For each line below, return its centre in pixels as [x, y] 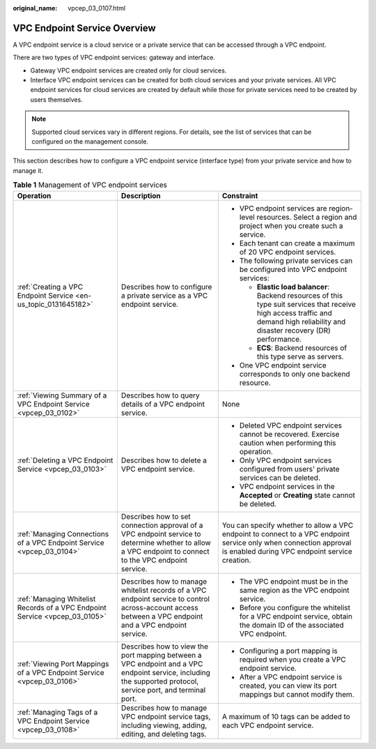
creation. [236, 560]
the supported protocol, [160, 681]
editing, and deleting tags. [164, 734]
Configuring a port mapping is [288, 651]
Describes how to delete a [164, 460]
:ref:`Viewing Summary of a [62, 395]
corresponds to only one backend [295, 374]
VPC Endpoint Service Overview [84, 28]
